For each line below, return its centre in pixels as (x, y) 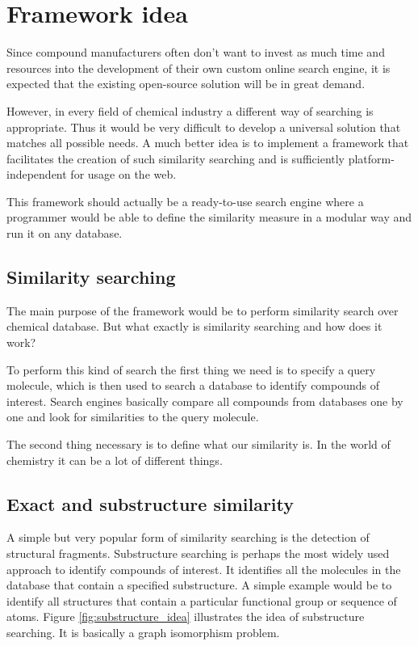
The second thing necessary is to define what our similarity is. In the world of (199, 444)
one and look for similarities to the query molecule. (133, 417)
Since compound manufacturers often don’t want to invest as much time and (196, 52)
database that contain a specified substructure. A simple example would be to (199, 585)
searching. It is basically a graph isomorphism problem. (143, 632)
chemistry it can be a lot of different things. (115, 460)
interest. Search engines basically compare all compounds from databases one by (205, 401)
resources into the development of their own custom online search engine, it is (199, 68)
